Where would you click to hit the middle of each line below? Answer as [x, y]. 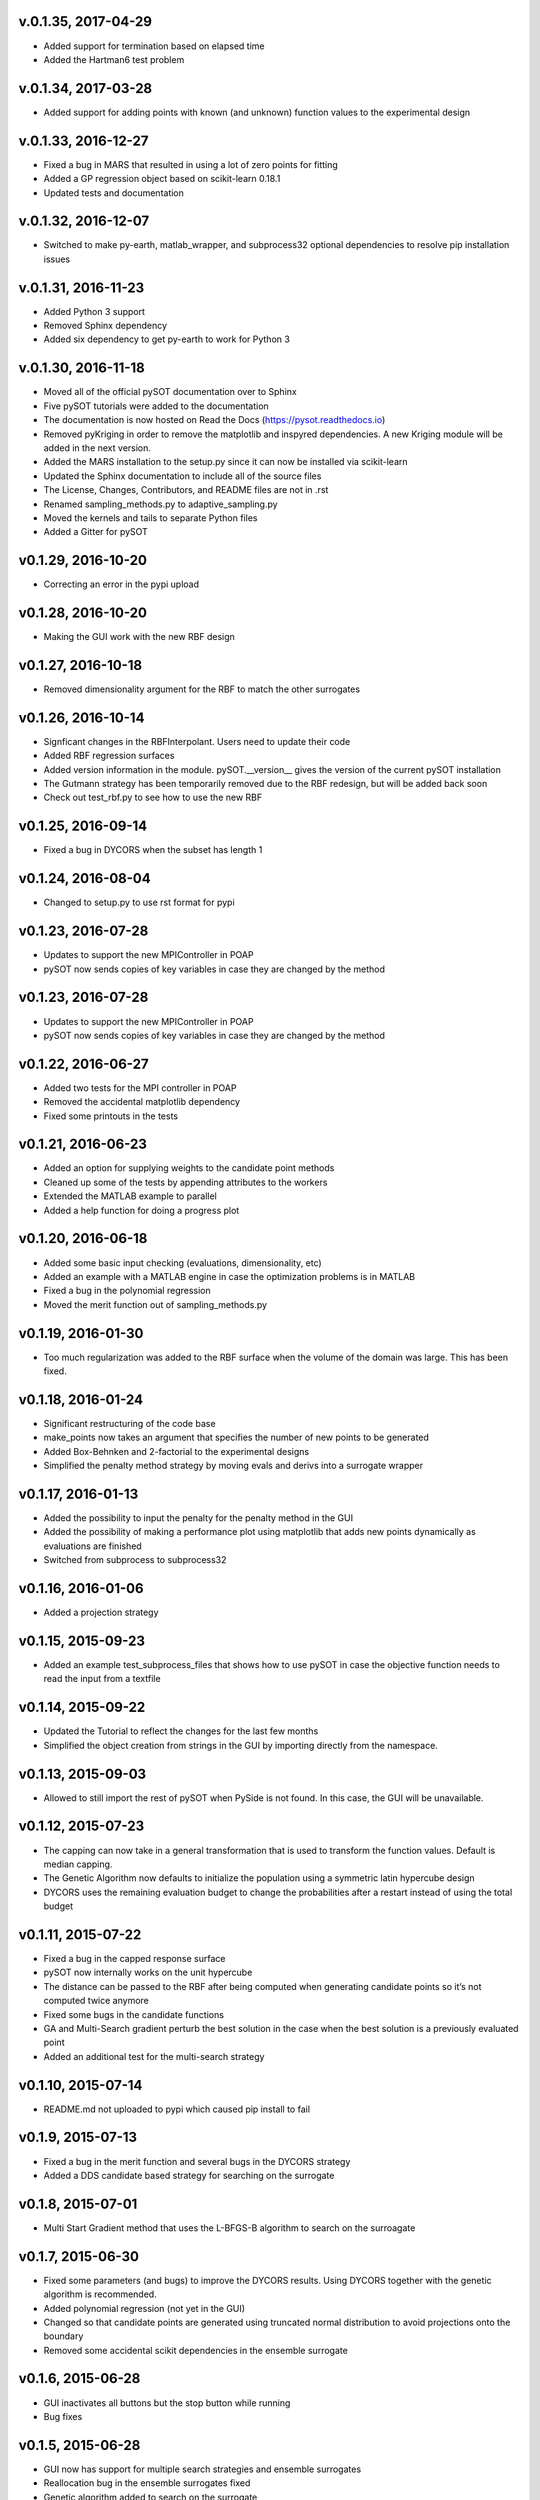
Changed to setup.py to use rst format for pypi [139, 902]
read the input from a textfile [102, 1679]
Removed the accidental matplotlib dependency [141, 1102]
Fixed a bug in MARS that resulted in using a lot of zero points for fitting [191, 164]
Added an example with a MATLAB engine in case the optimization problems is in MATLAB [229, 1276]
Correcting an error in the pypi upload [121, 584]
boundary [63, 2336]
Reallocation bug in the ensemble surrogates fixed [147, 2483]
